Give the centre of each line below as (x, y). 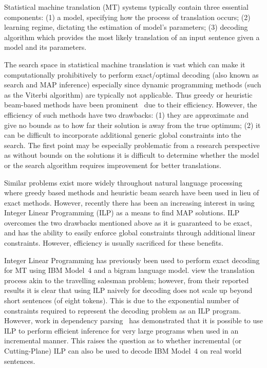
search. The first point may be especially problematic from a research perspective (132, 145)
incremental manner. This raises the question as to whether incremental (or (123, 341)
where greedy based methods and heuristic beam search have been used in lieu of (132, 192)
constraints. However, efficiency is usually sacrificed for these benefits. (114, 243)
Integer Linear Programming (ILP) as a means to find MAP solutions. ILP (122, 213)
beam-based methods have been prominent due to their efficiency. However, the (131, 105)
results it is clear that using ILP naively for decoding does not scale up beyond (128, 290)
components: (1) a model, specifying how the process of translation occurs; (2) (127, 17)
